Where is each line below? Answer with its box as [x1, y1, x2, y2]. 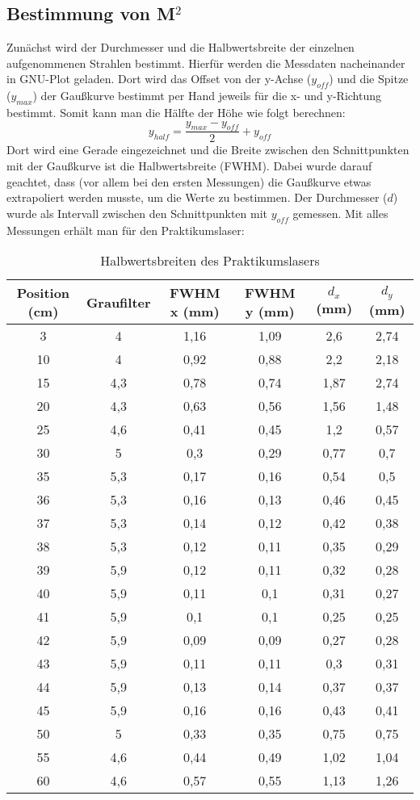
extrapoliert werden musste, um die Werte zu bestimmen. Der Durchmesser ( [6, 189, 388, 206]
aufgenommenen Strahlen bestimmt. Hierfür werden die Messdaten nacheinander [6, 54, 405, 71]
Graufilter [86, 292, 151, 312]
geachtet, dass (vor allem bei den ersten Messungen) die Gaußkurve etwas [6, 173, 372, 190]
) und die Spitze [329, 70, 409, 87]
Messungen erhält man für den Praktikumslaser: [6, 221, 245, 238]
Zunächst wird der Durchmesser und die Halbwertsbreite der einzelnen [6, 39, 355, 56]
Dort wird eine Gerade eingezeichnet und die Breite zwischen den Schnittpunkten [6, 141, 409, 158]
